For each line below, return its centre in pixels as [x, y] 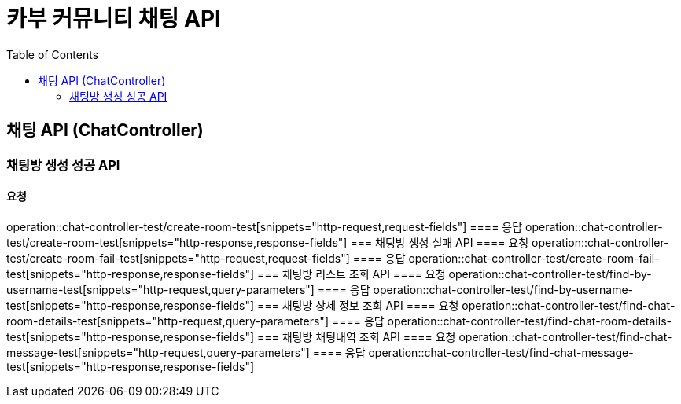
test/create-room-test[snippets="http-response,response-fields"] [177, 242]
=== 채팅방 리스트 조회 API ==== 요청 [351, 274]
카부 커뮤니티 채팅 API [114, 19]
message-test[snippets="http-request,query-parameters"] [158, 352]
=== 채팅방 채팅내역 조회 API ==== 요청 [356, 336]
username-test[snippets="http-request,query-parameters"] [160, 289]
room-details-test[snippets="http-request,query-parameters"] [167, 321]
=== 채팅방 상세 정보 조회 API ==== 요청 [358, 305]
